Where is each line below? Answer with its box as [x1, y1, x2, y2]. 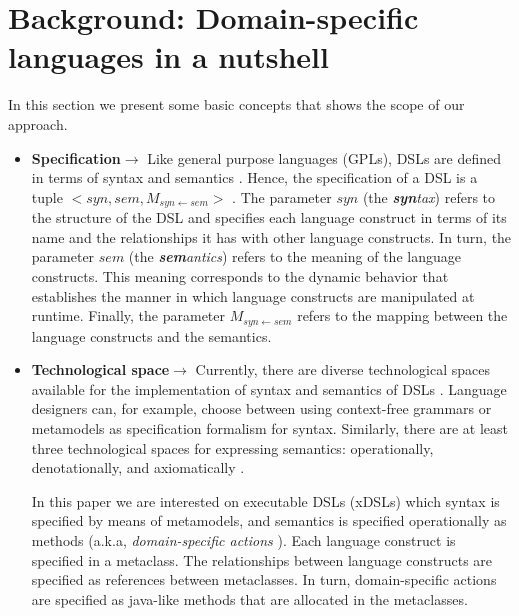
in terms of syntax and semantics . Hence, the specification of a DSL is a [31, 167, 478, 188]
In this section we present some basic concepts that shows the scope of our [8, 94, 465, 115]
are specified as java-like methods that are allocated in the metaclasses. [31, 588, 468, 609]
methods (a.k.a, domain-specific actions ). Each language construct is [31, 529, 456, 550]
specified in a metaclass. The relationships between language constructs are [31, 549, 493, 570]
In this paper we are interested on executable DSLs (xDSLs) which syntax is [31, 490, 500, 511]
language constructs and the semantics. [31, 325, 272, 346]
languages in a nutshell [8, 36, 329, 77]
